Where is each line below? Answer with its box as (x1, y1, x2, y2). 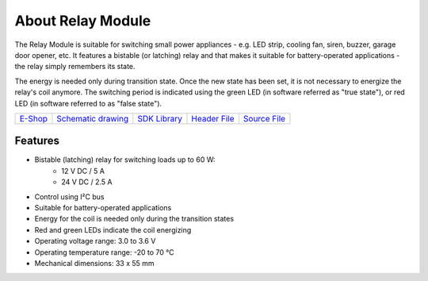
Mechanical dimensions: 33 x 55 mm (34, 258, 155, 268)
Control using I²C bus (34, 191, 105, 202)
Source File (243, 113, 285, 124)
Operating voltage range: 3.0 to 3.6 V (34, 237, 156, 246)
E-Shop (19, 113, 48, 124)
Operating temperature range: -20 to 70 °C (34, 247, 174, 257)
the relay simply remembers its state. (14, 62, 136, 71)
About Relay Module (14, 12, 151, 29)
